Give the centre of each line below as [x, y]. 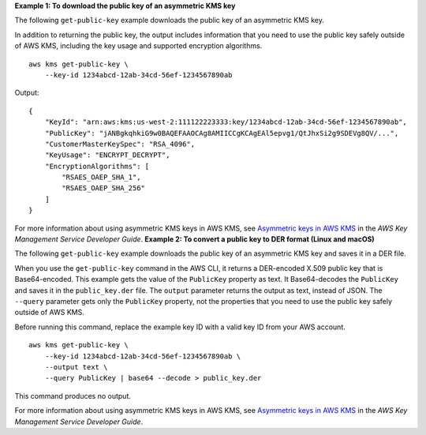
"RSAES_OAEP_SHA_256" [104, 188]
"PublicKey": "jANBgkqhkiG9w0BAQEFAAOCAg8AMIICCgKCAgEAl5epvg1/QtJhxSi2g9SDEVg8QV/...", [222, 133]
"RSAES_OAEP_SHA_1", [101, 177]
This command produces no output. [73, 396]
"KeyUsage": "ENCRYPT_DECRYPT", [107, 155]
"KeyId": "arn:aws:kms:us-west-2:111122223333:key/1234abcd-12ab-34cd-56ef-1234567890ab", [226, 122]
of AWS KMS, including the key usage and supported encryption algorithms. [138, 46]
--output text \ [76, 367]
